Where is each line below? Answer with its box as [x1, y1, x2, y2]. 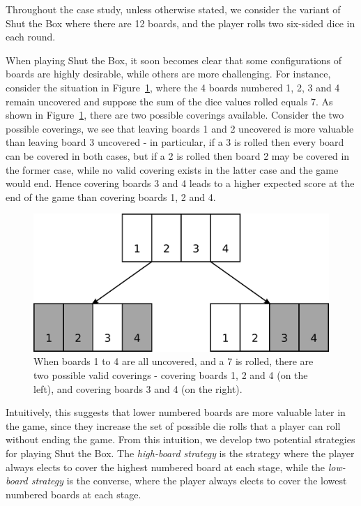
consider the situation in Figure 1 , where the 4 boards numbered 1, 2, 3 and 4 [6, 80, 340, 94]
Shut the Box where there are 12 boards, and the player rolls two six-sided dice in [6, 15, 355, 30]
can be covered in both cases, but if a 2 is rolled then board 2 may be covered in [6, 148, 350, 163]
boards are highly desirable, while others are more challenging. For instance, [6, 66, 331, 81]
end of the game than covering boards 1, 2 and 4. [6, 189, 216, 204]
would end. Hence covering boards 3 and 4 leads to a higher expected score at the [6, 176, 355, 191]
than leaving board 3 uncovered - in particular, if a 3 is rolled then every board [6, 135, 344, 149]
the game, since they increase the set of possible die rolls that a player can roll [6, 418, 341, 433]
